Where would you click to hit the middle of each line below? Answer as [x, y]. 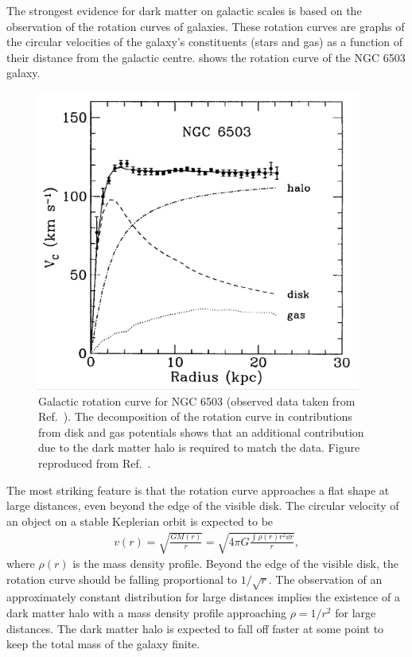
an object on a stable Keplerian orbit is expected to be [140, 521]
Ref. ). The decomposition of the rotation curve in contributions [195, 416]
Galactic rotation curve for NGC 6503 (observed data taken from [197, 400]
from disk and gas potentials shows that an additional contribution [201, 432]
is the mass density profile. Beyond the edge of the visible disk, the [235, 564]
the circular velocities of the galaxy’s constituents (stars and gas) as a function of [205, 42]
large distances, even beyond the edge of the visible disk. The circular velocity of [203, 505]
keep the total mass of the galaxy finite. [103, 644]
